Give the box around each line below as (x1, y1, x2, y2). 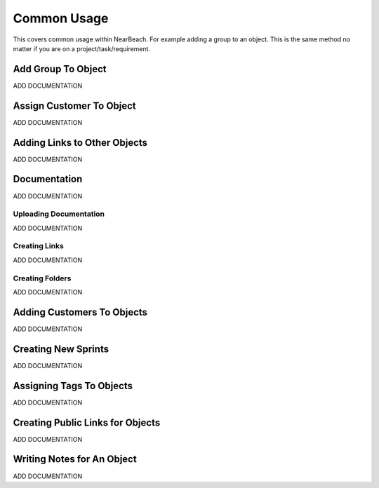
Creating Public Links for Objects (13, 416, 161, 428)
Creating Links (13, 241, 65, 251)
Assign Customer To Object (13, 100, 136, 111)
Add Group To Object (13, 63, 107, 75)
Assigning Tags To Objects (13, 379, 133, 392)
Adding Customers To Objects (13, 306, 147, 318)
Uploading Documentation (13, 209, 105, 219)
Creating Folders (13, 273, 72, 283)
